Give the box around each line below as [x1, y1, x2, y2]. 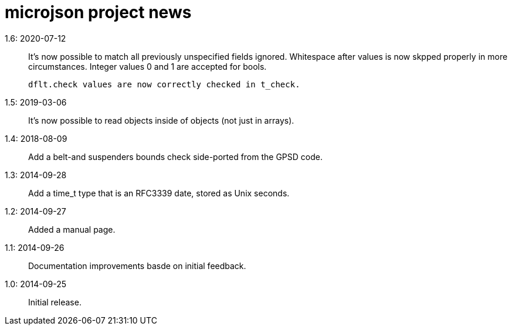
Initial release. [28, 297, 82, 307]
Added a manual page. [28, 224, 116, 234]
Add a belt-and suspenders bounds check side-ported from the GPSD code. [28, 151, 323, 162]
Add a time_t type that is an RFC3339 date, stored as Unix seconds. [28, 188, 290, 198]
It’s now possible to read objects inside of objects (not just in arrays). [28, 115, 294, 125]
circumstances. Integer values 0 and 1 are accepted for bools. [28, 61, 267, 72]
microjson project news [5, 2, 192, 22]
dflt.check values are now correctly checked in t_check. [28, 79, 300, 89]
